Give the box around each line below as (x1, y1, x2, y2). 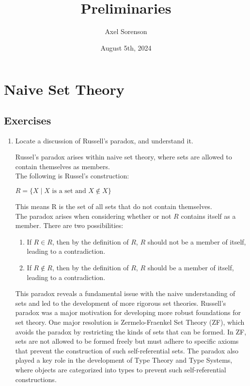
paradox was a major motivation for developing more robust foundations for (15, 307, 241, 317)
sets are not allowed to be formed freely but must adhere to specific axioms (15, 336, 239, 346)
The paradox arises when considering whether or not (15, 211, 172, 221)
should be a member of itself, (147, 263, 234, 273)
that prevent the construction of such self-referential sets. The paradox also (15, 345, 239, 355)
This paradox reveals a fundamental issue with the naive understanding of (15, 288, 235, 298)
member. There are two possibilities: (15, 220, 124, 230)
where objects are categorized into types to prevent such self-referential (15, 364, 226, 374)
